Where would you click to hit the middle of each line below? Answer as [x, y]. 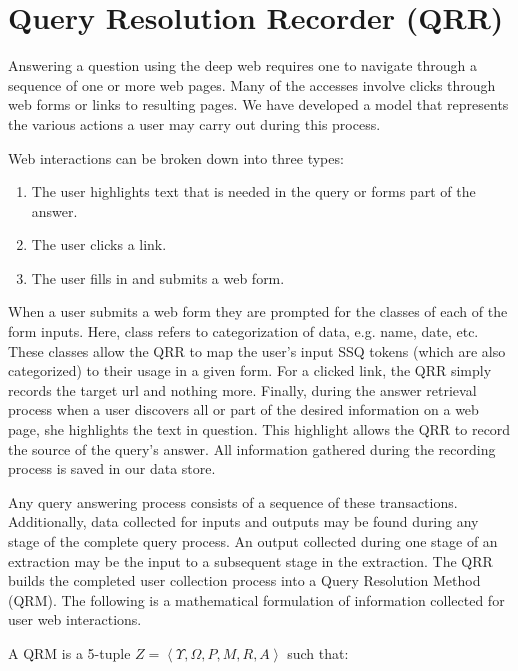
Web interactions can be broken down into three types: [176, 157]
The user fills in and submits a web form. [158, 277]
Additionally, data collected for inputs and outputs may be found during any [243, 521]
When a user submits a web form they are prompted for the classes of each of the [258, 311]
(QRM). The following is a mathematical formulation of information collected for [256, 599]
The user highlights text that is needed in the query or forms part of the [253, 191]
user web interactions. [75, 619]
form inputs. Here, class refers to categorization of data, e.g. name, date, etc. [243, 331]
